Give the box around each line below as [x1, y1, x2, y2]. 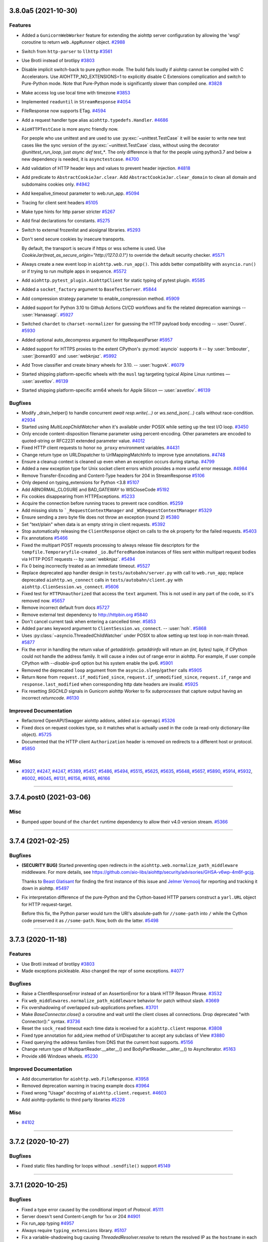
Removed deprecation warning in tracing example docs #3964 [21, 1083, 150, 1089]
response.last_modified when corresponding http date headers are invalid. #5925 [21, 681, 199, 687]
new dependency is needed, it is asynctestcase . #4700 [21, 156, 139, 162]
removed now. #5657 [21, 598, 65, 604]
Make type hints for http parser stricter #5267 [21, 209, 115, 215]
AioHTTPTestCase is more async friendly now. [21, 126, 119, 132]
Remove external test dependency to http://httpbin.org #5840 [21, 612, 148, 618]
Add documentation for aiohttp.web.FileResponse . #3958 [21, 1076, 149, 1082]
